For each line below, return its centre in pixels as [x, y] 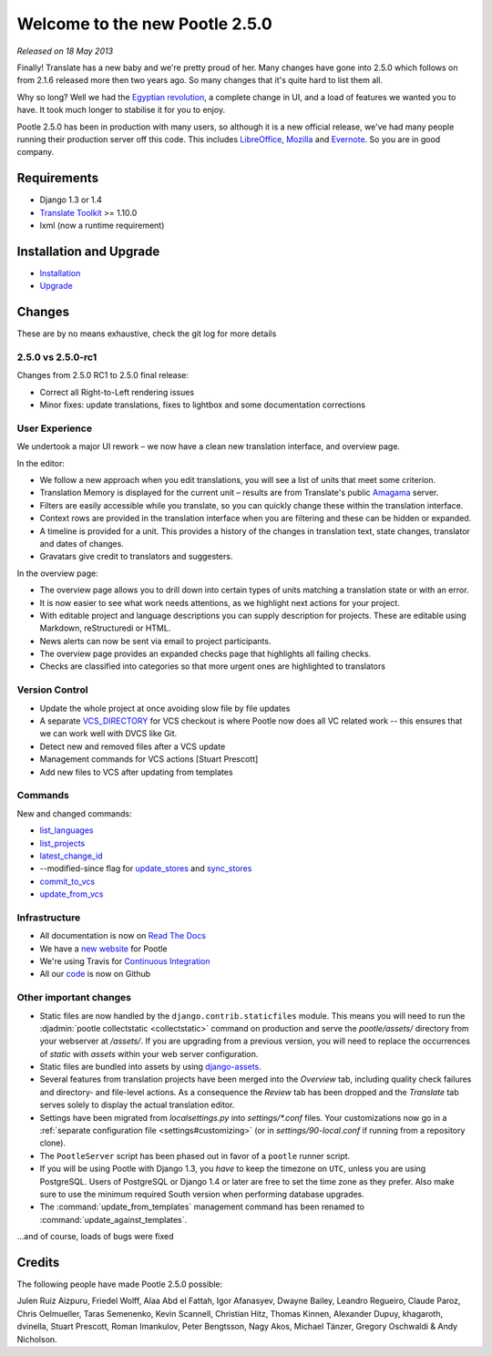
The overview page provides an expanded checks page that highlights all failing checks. [205, 654]
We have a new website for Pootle [103, 949]
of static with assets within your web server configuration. [149, 1053]
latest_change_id [72, 856]
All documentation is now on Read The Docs [123, 936]
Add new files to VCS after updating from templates [136, 772]
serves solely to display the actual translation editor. [137, 1105]
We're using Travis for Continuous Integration [125, 960]
